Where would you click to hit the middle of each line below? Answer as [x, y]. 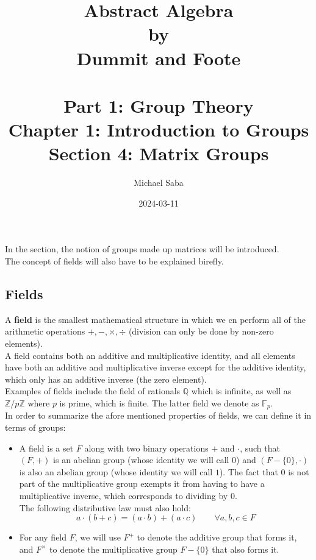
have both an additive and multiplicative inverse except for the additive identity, [156, 367]
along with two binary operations [146, 448]
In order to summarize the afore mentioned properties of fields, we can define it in [158, 415]
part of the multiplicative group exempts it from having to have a [142, 484]
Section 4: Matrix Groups [159, 153]
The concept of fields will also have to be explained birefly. [114, 261]
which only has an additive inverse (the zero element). [106, 379]
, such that [260, 448]
